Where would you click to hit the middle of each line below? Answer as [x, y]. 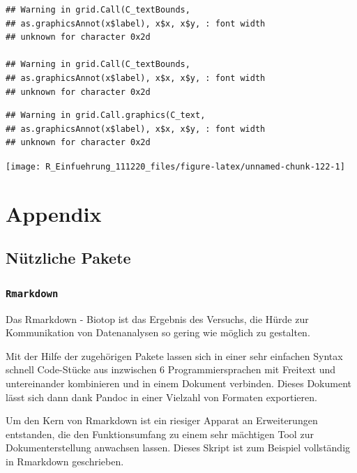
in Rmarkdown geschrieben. [65, 461]
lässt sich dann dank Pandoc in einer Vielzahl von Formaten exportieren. [161, 397]
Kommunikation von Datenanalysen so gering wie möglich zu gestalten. [158, 332]
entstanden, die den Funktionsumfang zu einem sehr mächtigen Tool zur [160, 434]
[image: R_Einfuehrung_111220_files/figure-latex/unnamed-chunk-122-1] [175, 166]
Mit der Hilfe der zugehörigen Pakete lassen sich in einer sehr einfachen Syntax [174, 355]
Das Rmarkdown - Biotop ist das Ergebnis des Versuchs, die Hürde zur [157, 318]
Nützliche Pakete [68, 258]
